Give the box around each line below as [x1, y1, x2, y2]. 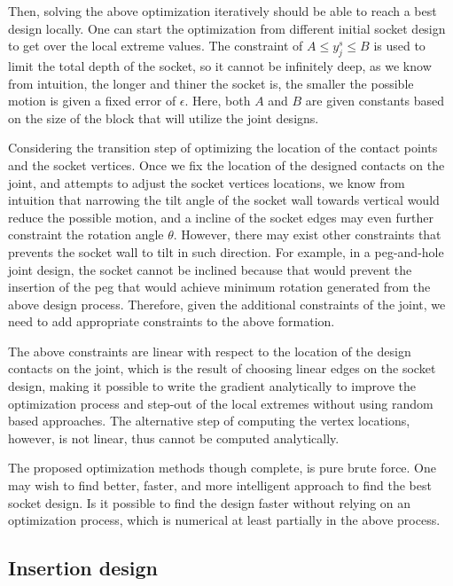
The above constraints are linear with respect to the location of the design [8, 341, 411, 360]
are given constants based [305, 91, 445, 110]
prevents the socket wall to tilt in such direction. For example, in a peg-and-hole [8, 242, 444, 261]
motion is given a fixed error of [8, 91, 176, 110]
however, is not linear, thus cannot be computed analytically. [8, 428, 340, 447]
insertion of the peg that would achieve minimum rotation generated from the [8, 277, 431, 296]
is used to [373, 36, 426, 55]
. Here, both [184, 91, 251, 110]
